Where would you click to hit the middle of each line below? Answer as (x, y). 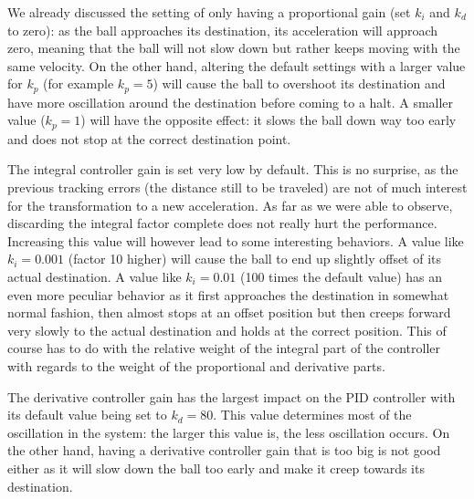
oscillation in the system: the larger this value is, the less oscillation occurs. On (229, 432)
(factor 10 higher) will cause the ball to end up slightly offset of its (255, 259)
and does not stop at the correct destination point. (149, 138)
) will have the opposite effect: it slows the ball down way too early (269, 120)
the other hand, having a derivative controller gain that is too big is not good (224, 450)
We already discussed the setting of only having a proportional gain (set (209, 12)
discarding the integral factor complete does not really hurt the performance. (222, 223)
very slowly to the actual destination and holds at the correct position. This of (227, 330)
